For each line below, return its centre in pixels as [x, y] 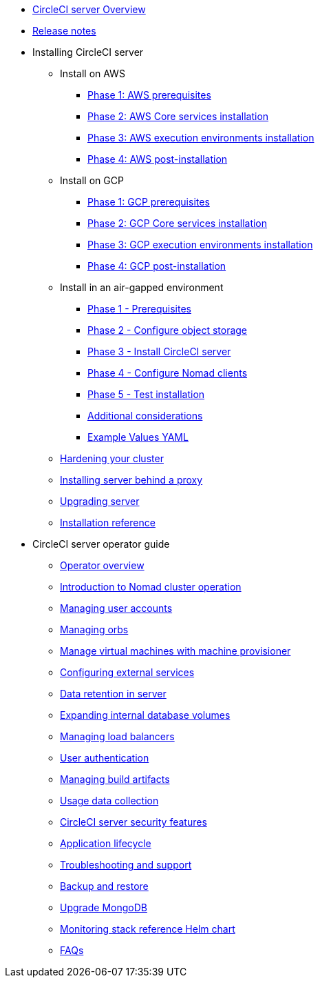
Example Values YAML [138, 437]
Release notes [64, 31]
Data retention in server [113, 694]
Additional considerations [145, 416]
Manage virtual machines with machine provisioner [175, 651]
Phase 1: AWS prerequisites [149, 95]
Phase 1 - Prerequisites [139, 309]
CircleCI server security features [134, 822]
